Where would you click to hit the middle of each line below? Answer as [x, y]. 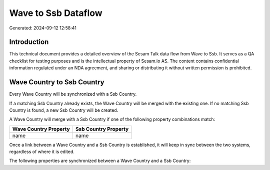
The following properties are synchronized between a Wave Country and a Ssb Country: [100, 161]
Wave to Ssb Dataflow [56, 13]
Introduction [29, 42]
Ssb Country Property [102, 129]
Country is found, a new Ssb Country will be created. [64, 110]
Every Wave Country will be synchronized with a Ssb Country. [73, 94]
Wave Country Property [41, 129]
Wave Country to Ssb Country [57, 82]
